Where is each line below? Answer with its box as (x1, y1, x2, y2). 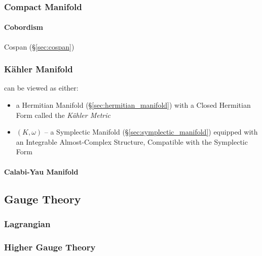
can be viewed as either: (4, 82, 79, 93)
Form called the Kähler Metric (16, 109, 110, 120)
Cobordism (4, 22, 43, 32)
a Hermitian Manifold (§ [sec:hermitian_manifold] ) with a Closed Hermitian (16, 100, 251, 110)
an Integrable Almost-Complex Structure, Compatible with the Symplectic (16, 136, 248, 147)
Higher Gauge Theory (4, 240, 96, 253)
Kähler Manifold (4, 63, 73, 75)
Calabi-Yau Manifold (4, 166, 79, 177)
